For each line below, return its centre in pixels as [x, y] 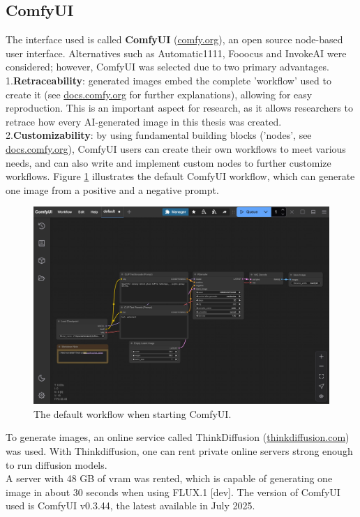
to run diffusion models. [57, 464]
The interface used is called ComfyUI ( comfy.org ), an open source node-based [174, 39]
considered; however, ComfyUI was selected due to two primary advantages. [167, 67]
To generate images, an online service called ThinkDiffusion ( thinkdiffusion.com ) [178, 437]
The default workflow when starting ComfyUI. [133, 413]
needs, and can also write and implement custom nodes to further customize [168, 162]
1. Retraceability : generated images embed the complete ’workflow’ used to [168, 80]
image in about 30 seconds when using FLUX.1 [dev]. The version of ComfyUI [173, 492]
